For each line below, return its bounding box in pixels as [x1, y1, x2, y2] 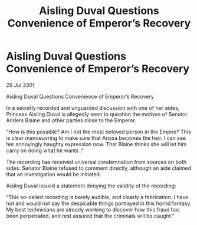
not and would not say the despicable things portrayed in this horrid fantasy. [6, 200, 192, 207]
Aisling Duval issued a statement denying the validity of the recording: [6, 182, 176, 189]
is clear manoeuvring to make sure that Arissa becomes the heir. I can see [6, 134, 186, 142]
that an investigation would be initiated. [6, 170, 101, 177]
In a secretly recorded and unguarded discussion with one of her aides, [6, 104, 180, 111]
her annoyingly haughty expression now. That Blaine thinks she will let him [6, 140, 187, 147]
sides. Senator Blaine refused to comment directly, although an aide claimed [6, 164, 192, 172]
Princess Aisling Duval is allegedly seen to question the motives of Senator [6, 110, 188, 117]
